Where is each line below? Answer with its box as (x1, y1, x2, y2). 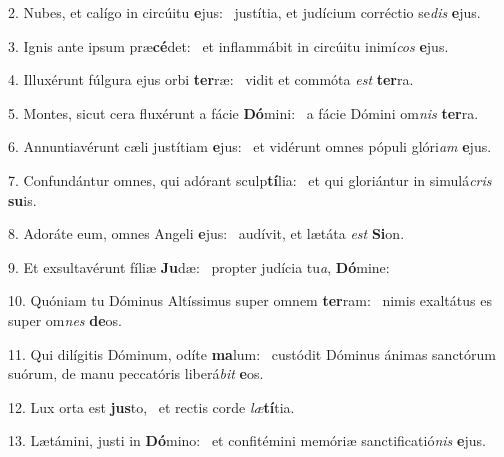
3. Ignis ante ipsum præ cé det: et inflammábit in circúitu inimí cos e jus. (8, 35, 449, 56)
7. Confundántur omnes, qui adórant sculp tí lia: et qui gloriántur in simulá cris (8, 169, 492, 190)
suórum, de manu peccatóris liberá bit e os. (8, 363, 264, 384)
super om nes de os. (8, 309, 122, 330)
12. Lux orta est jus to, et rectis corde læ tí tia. (8, 396, 295, 417)
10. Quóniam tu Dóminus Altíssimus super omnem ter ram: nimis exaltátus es (8, 290, 492, 311)
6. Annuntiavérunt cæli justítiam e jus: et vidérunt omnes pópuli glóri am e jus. (8, 136, 492, 157)
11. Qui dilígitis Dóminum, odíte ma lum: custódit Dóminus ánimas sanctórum (8, 343, 496, 364)
